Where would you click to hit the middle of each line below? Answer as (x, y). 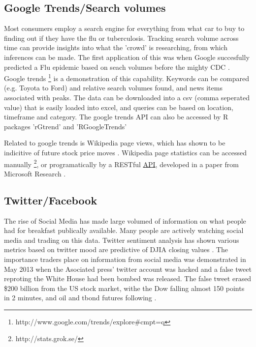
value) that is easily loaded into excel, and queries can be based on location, (119, 107)
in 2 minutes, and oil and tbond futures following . (80, 298)
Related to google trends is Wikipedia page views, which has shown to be (115, 143)
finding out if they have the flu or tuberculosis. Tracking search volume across (121, 38)
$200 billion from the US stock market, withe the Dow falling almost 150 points (124, 288)
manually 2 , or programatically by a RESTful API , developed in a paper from (121, 163)
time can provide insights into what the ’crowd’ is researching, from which (116, 47)
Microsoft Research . (35, 173)
